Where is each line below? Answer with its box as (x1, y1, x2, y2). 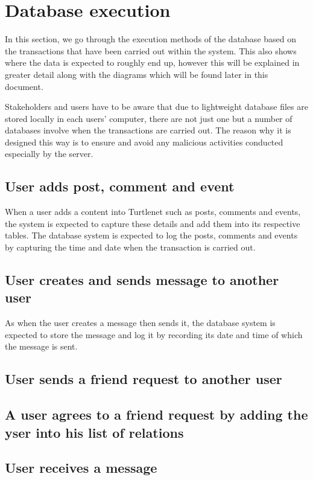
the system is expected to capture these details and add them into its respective (5, 217, 300, 229)
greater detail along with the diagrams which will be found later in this (5, 68, 268, 80)
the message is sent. (5, 340, 78, 353)
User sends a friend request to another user (5, 370, 282, 388)
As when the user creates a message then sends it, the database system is (5, 316, 276, 329)
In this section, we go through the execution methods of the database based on (5, 33, 297, 45)
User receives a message (5, 458, 157, 477)
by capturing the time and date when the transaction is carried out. (5, 241, 256, 254)
